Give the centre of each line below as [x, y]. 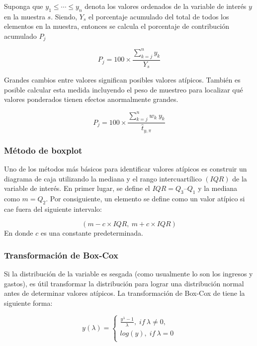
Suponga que [24, 6]
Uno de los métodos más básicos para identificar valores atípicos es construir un [126, 169]
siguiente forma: [28, 303]
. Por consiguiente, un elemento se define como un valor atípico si [145, 199]
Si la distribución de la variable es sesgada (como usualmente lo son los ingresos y [128, 274]
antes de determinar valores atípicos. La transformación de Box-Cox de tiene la [125, 293]
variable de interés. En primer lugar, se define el [77, 188]
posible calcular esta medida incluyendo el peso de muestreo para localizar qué [124, 89]
